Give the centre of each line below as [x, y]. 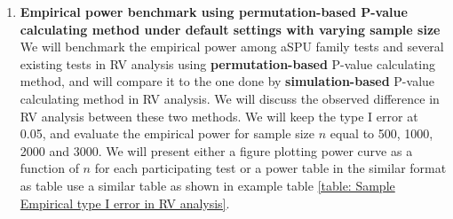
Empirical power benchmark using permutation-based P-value [214, 12]
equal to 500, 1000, [381, 133]
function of [49, 168]
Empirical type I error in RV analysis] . [125, 203]
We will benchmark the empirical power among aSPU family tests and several [232, 47]
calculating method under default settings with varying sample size [230, 29]
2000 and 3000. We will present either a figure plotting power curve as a [216, 150]
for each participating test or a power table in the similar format [270, 168]
